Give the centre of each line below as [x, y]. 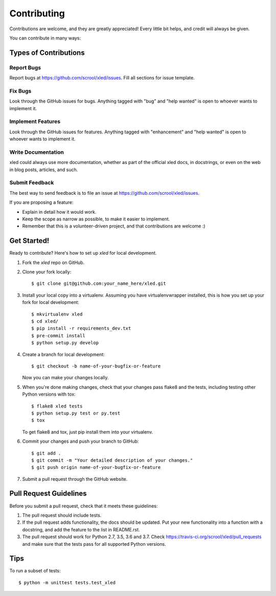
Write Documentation [37, 152]
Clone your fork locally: [47, 272]
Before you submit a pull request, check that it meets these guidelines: [84, 506]
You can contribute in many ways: [45, 38]
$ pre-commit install [58, 335]
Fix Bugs [20, 91]
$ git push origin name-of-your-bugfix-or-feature [96, 467]
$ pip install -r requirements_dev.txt [81, 328]
